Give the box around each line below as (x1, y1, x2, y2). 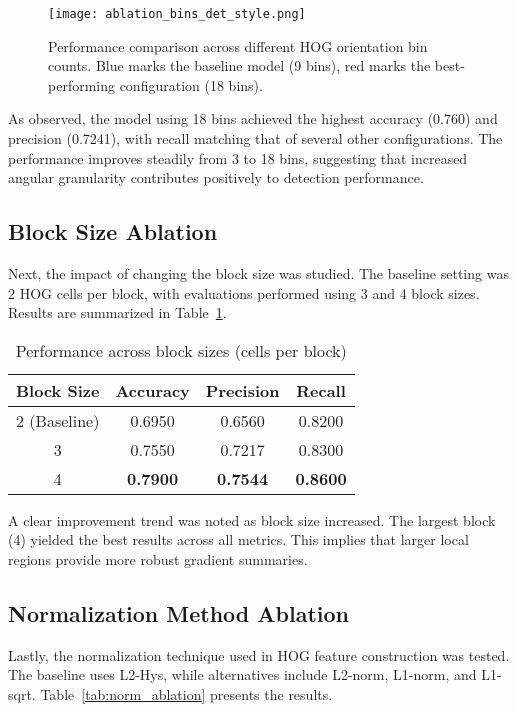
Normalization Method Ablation (8, 597, 349, 628)
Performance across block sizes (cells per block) (15, 338, 347, 362)
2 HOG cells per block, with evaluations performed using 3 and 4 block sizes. (8, 282, 480, 303)
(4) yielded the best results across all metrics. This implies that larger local (8, 529, 469, 550)
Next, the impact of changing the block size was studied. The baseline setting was (8, 263, 509, 284)
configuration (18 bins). (119, 74, 263, 95)
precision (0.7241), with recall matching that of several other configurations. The (8, 128, 503, 149)
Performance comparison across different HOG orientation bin (48, 35, 428, 56)
